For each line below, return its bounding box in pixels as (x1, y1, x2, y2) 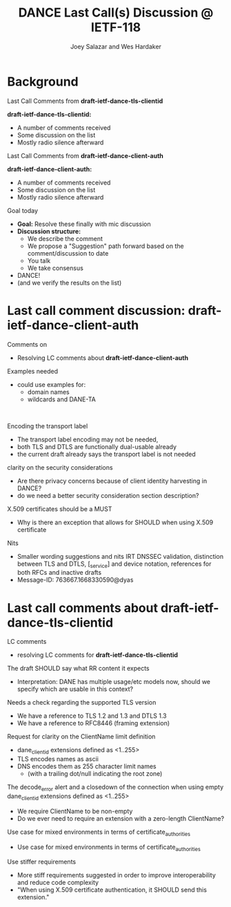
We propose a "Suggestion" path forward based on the (27, 242, 184, 250)
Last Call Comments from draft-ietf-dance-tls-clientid (7, 97, 163, 105)
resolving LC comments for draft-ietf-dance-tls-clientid (17, 651, 178, 659)
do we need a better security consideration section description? (17, 491, 199, 499)
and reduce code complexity (17, 879, 99, 887)
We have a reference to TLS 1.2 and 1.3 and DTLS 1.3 (17, 712, 167, 720)
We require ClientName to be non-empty (17, 807, 133, 815)
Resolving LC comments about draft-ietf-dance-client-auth (17, 354, 188, 362)
